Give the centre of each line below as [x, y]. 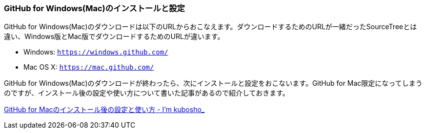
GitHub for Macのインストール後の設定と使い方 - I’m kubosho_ [104, 110]
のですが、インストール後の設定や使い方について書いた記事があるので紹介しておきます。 [147, 93]
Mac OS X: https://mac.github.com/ [89, 67]
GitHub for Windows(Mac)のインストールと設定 [94, 8]
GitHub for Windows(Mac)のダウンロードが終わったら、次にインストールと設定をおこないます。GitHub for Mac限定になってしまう [213, 83]
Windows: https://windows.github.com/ [96, 52]
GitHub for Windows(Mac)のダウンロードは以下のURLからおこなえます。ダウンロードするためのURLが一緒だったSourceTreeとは [211, 27]
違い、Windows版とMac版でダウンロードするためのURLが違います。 [114, 37]
